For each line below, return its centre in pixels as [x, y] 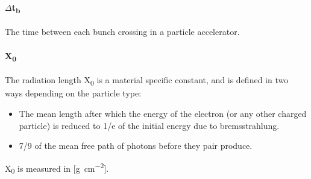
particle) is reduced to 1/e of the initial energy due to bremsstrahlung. [149, 125]
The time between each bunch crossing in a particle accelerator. [122, 32]
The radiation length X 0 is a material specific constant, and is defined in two [147, 81]
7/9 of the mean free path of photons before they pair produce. [136, 146]
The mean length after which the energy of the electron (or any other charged [163, 113]
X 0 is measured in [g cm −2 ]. [57, 168]
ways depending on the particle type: [73, 93]
